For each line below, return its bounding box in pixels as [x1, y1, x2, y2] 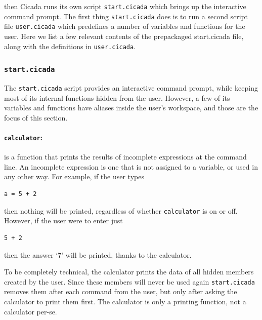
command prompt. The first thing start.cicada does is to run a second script [4, 11, 248, 21]
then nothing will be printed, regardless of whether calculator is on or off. [4, 205, 238, 216]
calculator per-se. [4, 306, 57, 316]
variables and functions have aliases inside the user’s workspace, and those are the [4, 102, 258, 113]
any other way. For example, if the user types [4, 171, 144, 182]
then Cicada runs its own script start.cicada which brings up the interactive [4, 1, 246, 11]
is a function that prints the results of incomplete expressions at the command [4, 151, 247, 162]
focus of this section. [4, 112, 68, 123]
